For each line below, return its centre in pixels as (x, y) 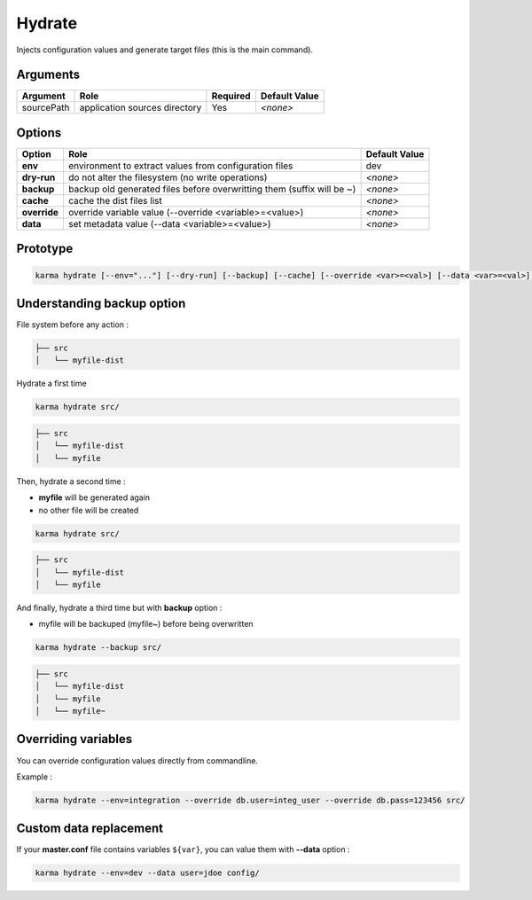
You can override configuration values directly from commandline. (137, 760)
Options (39, 133)
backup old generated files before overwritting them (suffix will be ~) (212, 189)
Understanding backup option (101, 303)
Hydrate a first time (52, 383)
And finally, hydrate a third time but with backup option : (119, 607)
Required (231, 96)
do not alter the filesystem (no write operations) (168, 177)
